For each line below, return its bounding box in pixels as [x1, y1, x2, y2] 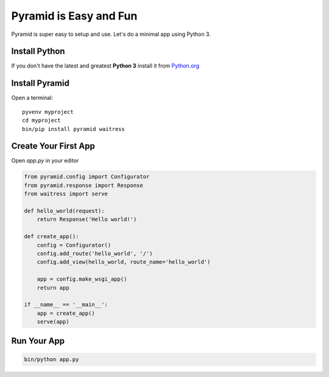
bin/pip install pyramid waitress [22, 125, 125, 132]
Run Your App [11, 336, 65, 347]
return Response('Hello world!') [37, 216, 137, 223]
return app [37, 284, 69, 291]
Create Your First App [11, 141, 96, 152]
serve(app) [37, 319, 69, 325]
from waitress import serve [24, 191, 108, 197]
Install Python [11, 46, 65, 57]
